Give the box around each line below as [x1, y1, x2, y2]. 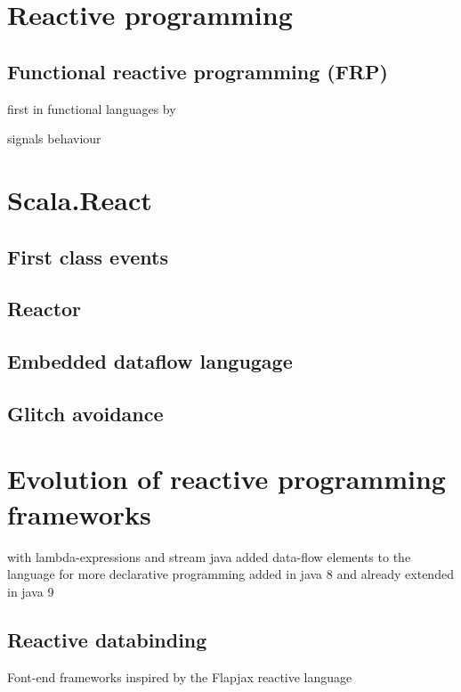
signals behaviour [7, 129, 101, 148]
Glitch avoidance [7, 399, 164, 427]
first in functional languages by [7, 99, 176, 118]
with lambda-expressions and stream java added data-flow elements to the [7, 547, 411, 566]
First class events [7, 242, 168, 270]
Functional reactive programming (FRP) [7, 57, 388, 85]
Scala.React [7, 181, 152, 217]
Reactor [7, 295, 82, 322]
